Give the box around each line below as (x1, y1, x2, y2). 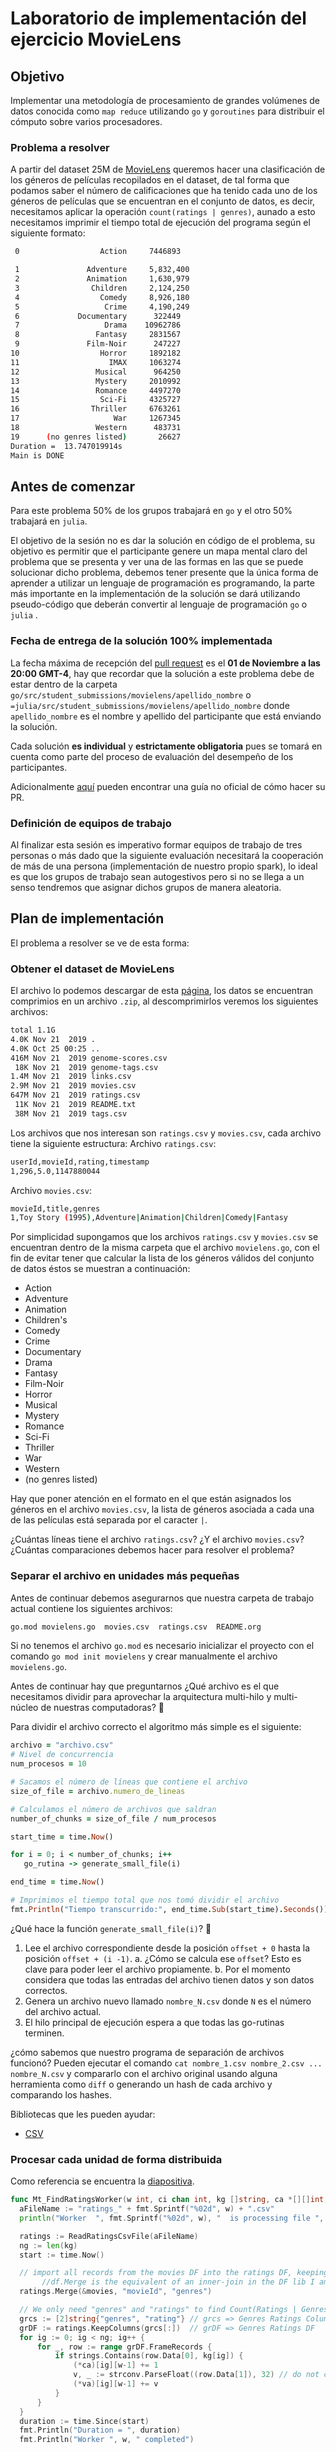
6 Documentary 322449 (14, 311, 182, 321)
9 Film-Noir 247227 (14, 339, 182, 349)
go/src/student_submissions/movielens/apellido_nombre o (10, 688, 252, 701)
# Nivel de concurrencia (10, 1750, 114, 1760)
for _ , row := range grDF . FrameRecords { (36, 2342, 213, 2352)
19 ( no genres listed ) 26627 (10, 432, 182, 442)
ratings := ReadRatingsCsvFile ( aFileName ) (19, 2231, 199, 2241)
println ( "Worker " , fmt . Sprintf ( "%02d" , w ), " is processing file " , (19, 2213, 325, 2223)
